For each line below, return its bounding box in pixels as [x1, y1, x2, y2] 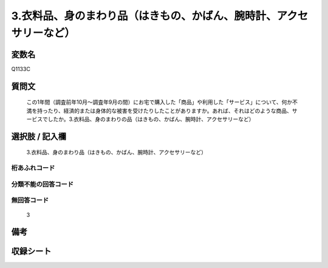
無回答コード [11, 196, 49, 205]
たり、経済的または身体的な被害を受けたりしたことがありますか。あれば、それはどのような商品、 [47, 107, 293, 114]
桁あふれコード [11, 164, 55, 173]
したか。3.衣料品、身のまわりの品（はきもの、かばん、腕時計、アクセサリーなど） [47, 115, 255, 123]
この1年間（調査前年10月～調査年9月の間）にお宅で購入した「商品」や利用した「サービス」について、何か [26, 98, 293, 106]
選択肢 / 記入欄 [11, 131, 67, 142]
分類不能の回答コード [11, 180, 74, 188]
